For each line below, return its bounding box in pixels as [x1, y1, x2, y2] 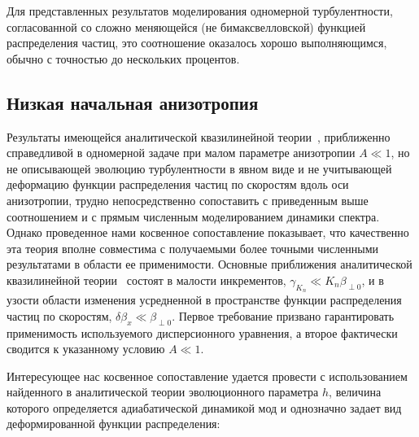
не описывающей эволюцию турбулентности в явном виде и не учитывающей [7, 160, 392, 177]
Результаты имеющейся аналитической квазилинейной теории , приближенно [7, 128, 391, 145]
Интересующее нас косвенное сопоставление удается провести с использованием [7, 367, 408, 384]
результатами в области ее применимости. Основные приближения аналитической [7, 256, 412, 273]
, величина [329, 383, 382, 400]
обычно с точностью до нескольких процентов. [7, 50, 240, 67]
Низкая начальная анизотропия [7, 90, 259, 115]
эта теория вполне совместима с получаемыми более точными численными [7, 239, 378, 256]
